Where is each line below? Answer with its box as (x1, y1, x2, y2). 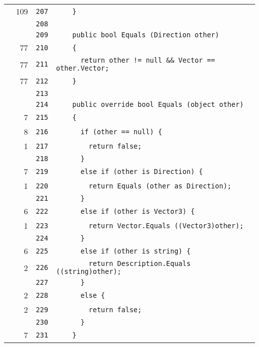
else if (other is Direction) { (80, 167, 203, 175)
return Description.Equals (89, 260, 191, 267)
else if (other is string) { (80, 247, 191, 255)
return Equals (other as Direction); (89, 181, 232, 190)
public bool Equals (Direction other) (72, 31, 219, 39)
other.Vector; (56, 64, 109, 72)
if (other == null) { (80, 127, 162, 136)
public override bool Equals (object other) (72, 100, 244, 108)
